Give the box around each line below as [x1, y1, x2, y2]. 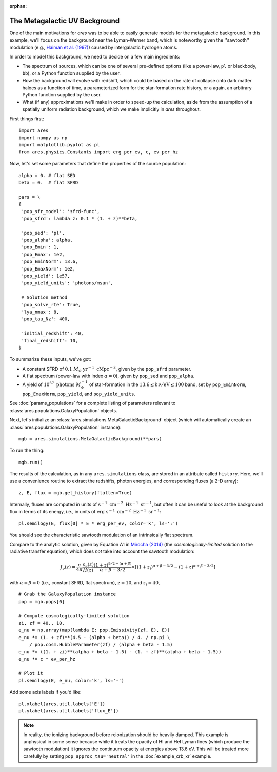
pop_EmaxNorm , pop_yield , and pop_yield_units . [22, 391, 136, 397]
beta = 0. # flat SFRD [18, 180, 78, 185]
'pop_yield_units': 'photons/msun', [21, 280, 114, 286]
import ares [18, 127, 49, 133]
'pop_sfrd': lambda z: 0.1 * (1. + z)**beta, [21, 216, 138, 221]
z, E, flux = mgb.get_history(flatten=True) [18, 490, 133, 495]
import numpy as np [18, 134, 68, 141]
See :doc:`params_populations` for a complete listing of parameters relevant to [9, 400, 176, 407]
